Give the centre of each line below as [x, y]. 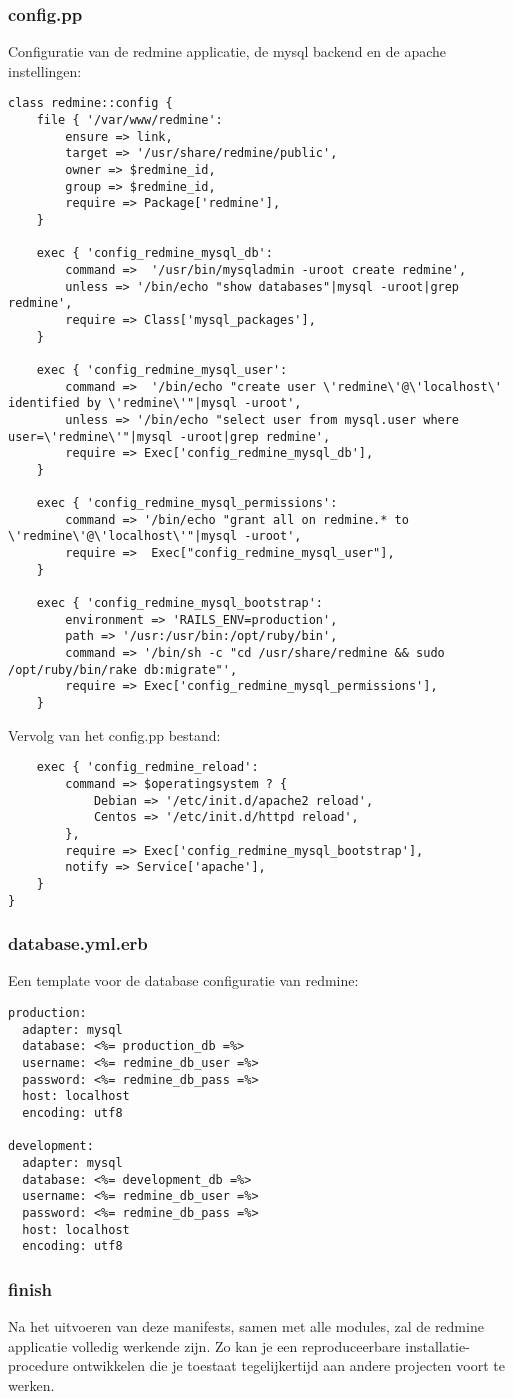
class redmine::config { [90, 103]
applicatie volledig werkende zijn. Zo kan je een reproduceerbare [204, 1345]
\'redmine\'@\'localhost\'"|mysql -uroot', [155, 536]
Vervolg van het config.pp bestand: [114, 734]
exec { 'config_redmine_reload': [147, 767]
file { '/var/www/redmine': [129, 120]
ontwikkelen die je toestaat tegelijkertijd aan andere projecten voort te [289, 1365]
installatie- [437, 1345]
